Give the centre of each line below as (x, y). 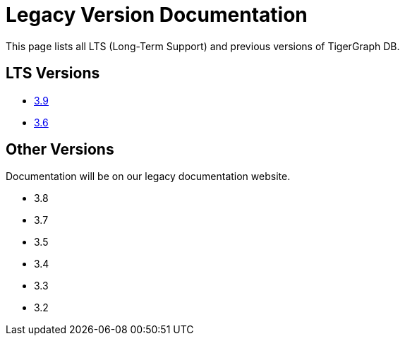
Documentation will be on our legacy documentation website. (148, 177)
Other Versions (60, 150)
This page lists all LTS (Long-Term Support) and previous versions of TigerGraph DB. (203, 46)
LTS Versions (53, 73)
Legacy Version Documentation (157, 15)
